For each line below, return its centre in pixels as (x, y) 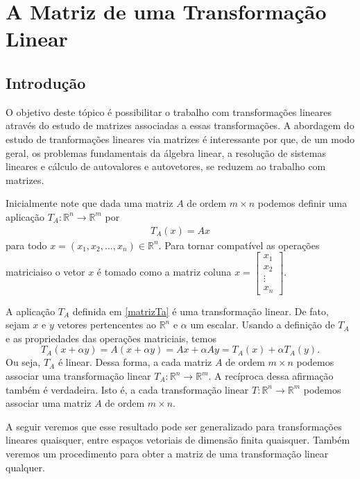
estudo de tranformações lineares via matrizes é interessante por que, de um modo (180, 138)
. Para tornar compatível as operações (239, 245)
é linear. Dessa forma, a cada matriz (135, 362)
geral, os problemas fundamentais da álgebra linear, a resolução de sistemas (166, 152)
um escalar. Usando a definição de (263, 325)
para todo (26, 245)
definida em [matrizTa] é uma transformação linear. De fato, (200, 311)
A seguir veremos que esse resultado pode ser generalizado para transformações (174, 426)
